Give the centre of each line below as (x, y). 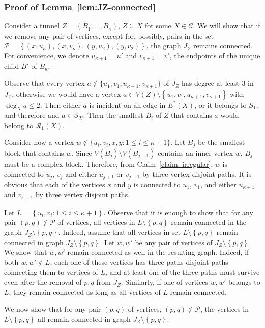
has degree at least (211, 83)
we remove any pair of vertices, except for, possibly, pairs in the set (109, 35)
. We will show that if (227, 26)
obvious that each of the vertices (55, 184)
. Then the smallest (113, 115)
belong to (19, 125)
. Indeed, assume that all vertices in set (120, 232)
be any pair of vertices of (174, 242)
